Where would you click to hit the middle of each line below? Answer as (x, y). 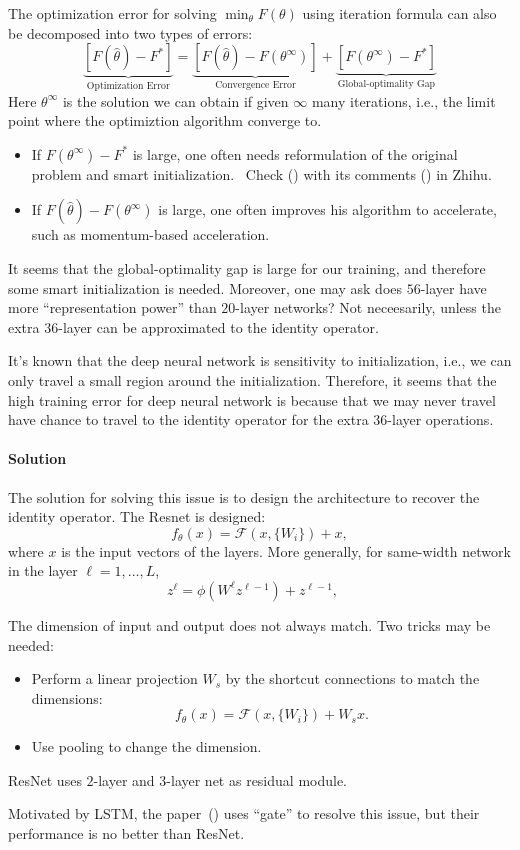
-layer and (124, 779)
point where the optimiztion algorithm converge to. (165, 120)
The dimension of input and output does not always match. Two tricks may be (249, 624)
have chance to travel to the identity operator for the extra (188, 419)
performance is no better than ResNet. (126, 833)
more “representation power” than (112, 307)
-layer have (453, 287)
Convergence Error (255, 85)
